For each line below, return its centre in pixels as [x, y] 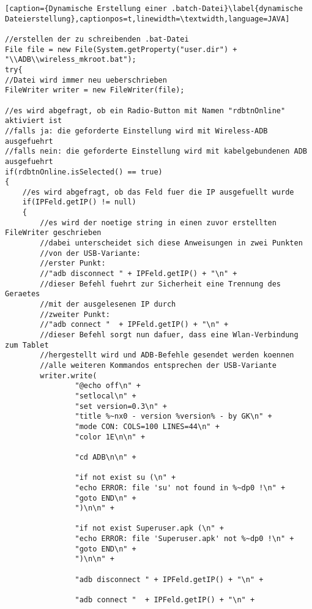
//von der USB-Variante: [90, 253]
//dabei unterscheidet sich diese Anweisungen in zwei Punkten [171, 243]
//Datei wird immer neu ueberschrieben [86, 80]
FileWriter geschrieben [53, 233]
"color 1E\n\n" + [110, 437]
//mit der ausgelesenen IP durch [108, 304]
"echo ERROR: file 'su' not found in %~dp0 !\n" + [180, 488]
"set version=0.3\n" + [121, 406]
